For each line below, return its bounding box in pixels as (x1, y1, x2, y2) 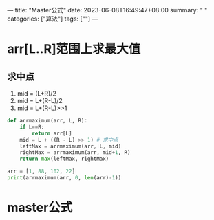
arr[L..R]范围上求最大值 (7, 41, 141, 57)
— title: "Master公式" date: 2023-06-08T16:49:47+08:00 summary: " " (7, 6, 208, 14)
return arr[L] (32, 130, 72, 137)
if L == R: (19, 123, 45, 131)
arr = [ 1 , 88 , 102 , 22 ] (7, 168, 76, 175)
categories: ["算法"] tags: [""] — (7, 14, 98, 23)
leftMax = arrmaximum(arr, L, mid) (19, 143, 122, 150)
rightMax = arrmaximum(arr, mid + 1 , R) (19, 149, 131, 156)
